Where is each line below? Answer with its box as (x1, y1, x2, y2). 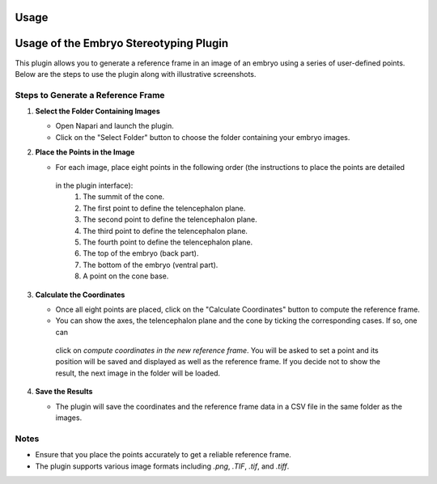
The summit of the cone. (83, 192, 165, 202)
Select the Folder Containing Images (35, 106, 161, 117)
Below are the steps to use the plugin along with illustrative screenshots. (15, 69, 257, 79)
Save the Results (35, 387, 93, 397)
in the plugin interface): (55, 180, 134, 190)
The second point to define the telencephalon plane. (83, 214, 258, 224)
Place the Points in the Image (35, 147, 135, 157)
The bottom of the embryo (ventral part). (83, 260, 218, 270)
